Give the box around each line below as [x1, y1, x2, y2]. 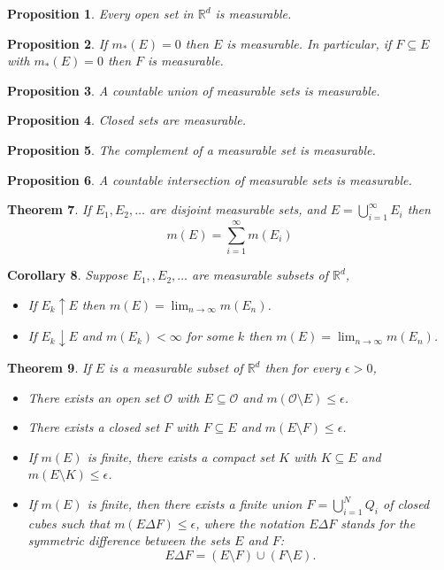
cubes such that [27, 513, 111, 532]
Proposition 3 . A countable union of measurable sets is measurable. [7, 81, 380, 99]
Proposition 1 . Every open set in [7, 4, 194, 22]
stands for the [341, 513, 416, 532]
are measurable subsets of [192, 266, 328, 284]
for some [186, 327, 233, 345]
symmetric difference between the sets [27, 531, 231, 550]
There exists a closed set [27, 418, 160, 436]
